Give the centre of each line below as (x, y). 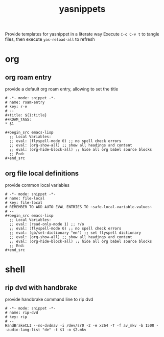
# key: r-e (16, 107)
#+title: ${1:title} (26, 115)
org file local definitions (42, 173)
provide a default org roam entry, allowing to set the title (62, 89)
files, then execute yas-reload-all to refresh (50, 39)
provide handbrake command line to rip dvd (49, 299)
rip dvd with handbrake (41, 288)
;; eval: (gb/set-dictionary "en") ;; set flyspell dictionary (75, 233)
